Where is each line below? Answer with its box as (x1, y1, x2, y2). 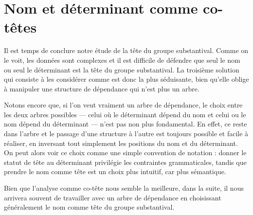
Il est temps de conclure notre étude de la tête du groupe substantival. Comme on (4, 45, 249, 55)
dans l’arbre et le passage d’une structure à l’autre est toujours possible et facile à (4, 128, 249, 139)
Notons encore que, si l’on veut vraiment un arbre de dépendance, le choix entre (4, 100, 243, 110)
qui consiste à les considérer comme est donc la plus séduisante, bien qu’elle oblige (4, 74, 249, 84)
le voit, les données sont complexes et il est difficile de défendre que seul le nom (4, 54, 240, 65)
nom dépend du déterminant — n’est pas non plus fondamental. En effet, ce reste (4, 119, 247, 129)
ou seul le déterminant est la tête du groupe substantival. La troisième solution (4, 64, 239, 74)
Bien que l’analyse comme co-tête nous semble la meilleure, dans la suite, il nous (4, 183, 244, 193)
